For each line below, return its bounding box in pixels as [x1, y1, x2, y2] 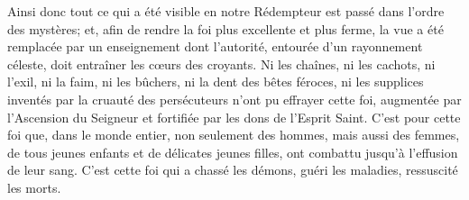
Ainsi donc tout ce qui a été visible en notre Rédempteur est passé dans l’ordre [7, 2, 445, 20]
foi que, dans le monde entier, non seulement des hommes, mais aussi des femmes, [7, 125, 460, 144]
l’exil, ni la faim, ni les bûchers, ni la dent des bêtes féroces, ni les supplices [7, 72, 424, 91]
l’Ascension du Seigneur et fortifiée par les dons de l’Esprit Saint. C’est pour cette [7, 107, 461, 126]
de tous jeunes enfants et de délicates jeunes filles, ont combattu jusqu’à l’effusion [7, 142, 458, 161]
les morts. [7, 177, 61, 196]
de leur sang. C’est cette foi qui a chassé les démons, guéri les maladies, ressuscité [7, 160, 458, 179]
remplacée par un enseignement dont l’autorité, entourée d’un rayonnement [7, 37, 423, 56]
